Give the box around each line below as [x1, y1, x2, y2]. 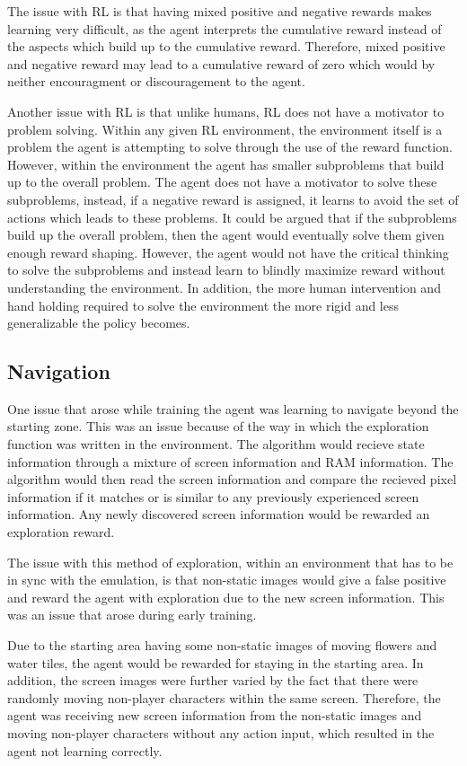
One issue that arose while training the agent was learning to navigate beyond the [7, 399, 459, 418]
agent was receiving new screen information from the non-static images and [7, 706, 422, 725]
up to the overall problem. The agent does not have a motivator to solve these [7, 172, 437, 191]
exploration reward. [7, 523, 115, 541]
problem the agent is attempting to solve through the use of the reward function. [7, 137, 453, 156]
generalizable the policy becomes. [7, 313, 190, 332]
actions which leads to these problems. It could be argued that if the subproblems [7, 207, 457, 226]
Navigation [7, 357, 110, 385]
